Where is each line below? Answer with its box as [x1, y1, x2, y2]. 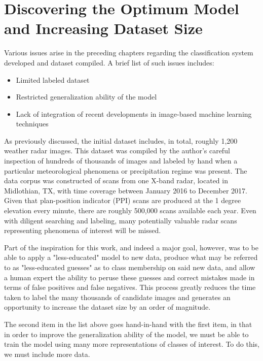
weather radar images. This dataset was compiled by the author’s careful [4, 145, 230, 156]
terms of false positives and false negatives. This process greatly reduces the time [4, 282, 256, 292]
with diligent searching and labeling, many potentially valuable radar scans [4, 215, 237, 225]
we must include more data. [4, 348, 90, 359]
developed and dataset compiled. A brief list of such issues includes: [4, 57, 214, 68]
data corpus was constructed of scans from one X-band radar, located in [4, 175, 228, 186]
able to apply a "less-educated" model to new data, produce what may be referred [4, 252, 258, 262]
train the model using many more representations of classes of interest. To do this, [4, 339, 259, 349]
